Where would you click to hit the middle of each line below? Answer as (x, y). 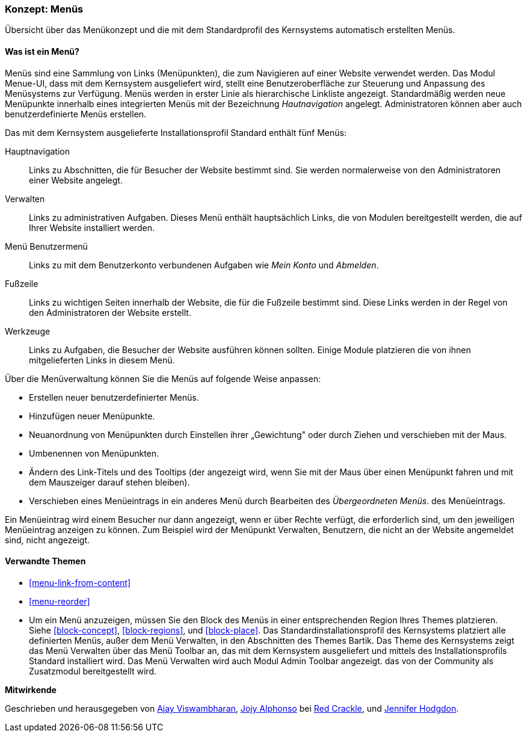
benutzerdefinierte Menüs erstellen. (76, 114)
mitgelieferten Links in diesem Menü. (102, 360)
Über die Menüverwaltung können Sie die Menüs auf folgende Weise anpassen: (163, 378)
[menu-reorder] (60, 601)
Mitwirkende (31, 689)
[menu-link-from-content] (80, 582)
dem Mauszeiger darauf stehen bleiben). (109, 482)
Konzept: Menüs (44, 9)
